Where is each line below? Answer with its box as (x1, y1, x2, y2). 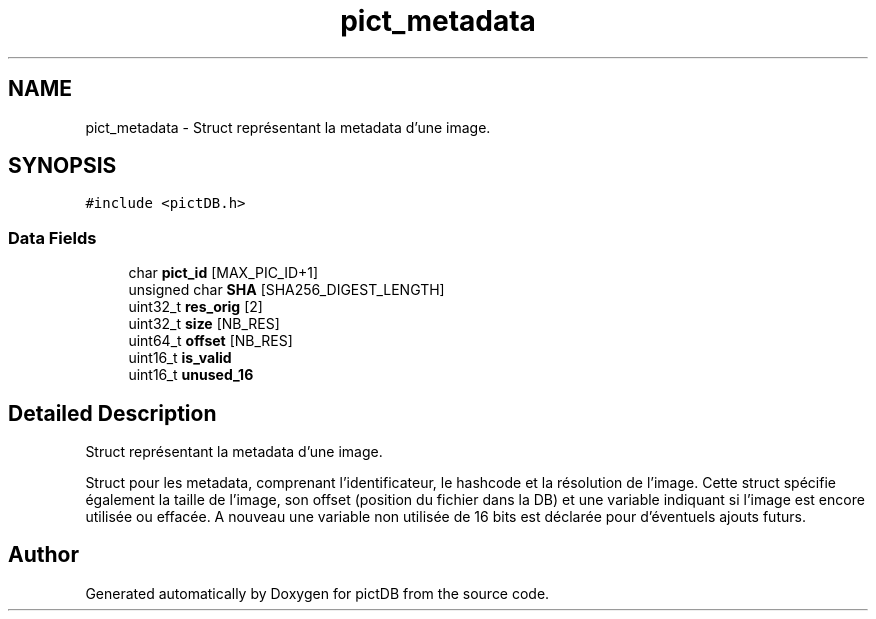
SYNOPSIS (8, 153, 117, 179)
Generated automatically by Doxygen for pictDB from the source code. (85, 584, 550, 602)
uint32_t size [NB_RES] (128, 315, 280, 333)
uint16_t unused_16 (128, 366, 254, 384)
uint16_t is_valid (128, 349, 232, 367)
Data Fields (8, 227, 97, 248)
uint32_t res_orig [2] (128, 298, 263, 316)
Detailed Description (8, 400, 217, 426)
